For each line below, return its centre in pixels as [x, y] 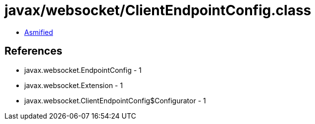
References [33, 51]
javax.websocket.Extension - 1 [74, 85]
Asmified [39, 32]
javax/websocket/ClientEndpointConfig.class [158, 10]
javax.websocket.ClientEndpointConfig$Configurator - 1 [115, 100]
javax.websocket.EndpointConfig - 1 [83, 70]
